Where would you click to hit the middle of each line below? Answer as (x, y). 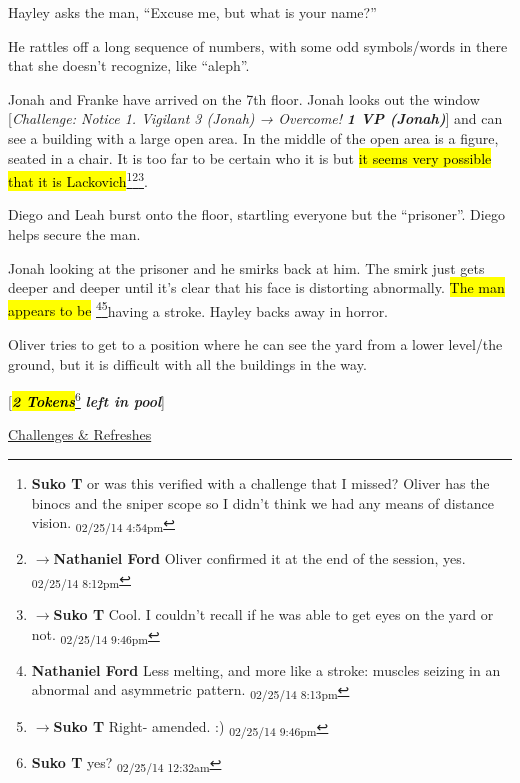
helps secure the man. (74, 234)
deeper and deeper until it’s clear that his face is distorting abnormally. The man (256, 287)
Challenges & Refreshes (80, 434)
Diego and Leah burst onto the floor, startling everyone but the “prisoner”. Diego (256, 214)
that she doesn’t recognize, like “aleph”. (129, 65)
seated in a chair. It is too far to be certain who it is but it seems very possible (250, 157)
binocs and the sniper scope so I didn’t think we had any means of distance (262, 502)
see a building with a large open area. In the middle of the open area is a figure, (253, 137)
